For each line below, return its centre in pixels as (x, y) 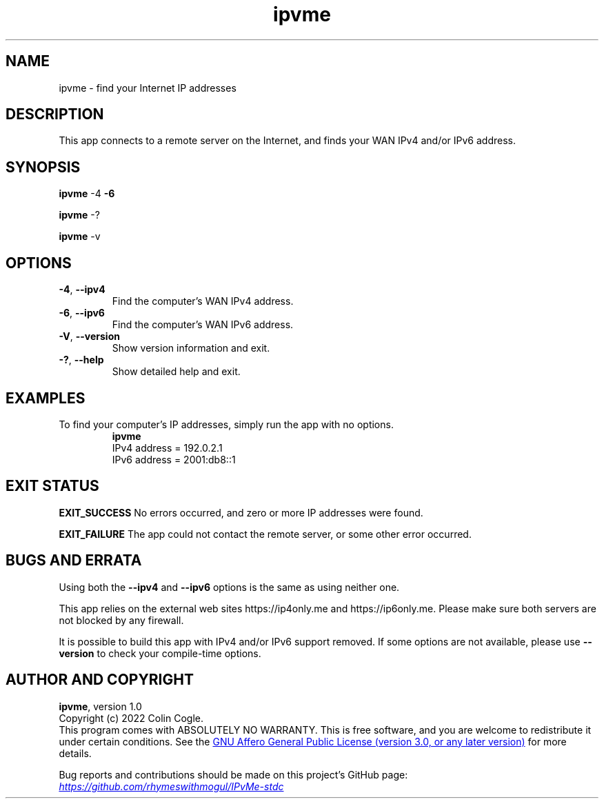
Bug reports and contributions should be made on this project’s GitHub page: (233, 774)
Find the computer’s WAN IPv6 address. (203, 325)
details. (75, 753)
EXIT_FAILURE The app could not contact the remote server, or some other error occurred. (265, 534)
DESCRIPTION (55, 114)
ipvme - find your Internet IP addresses (148, 88)
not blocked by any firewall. (121, 620)
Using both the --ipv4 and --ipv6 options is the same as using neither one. (229, 587)
